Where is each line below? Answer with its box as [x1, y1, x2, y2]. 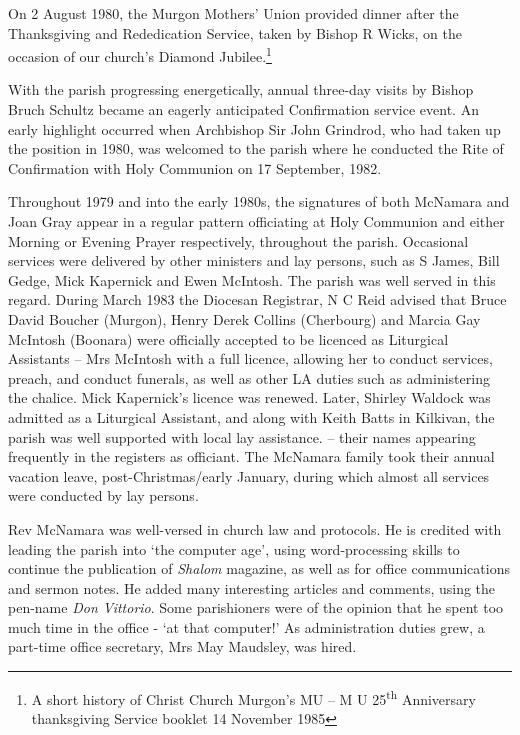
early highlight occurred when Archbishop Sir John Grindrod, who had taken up [8, 118, 501, 139]
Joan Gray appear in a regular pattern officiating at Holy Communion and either [8, 211, 505, 231]
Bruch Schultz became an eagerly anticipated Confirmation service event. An [8, 99, 479, 120]
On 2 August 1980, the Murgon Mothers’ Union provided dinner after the [8, 3, 459, 23]
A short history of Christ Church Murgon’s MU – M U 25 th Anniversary [31, 686, 476, 709]
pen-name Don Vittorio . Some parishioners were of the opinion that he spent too [8, 597, 504, 618]
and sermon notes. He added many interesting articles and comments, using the [8, 577, 496, 598]
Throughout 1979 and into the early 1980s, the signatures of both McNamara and [8, 191, 510, 212]
